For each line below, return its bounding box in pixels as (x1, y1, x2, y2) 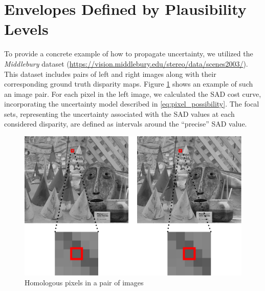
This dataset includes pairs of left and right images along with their (4, 68, 216, 79)
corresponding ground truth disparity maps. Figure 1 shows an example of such (4, 78, 253, 89)
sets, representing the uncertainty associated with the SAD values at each (4, 108, 235, 119)
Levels (4, 18, 49, 39)
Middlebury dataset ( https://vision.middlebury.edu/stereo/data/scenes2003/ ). (4, 58, 248, 69)
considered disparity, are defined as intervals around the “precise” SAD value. (4, 118, 247, 129)
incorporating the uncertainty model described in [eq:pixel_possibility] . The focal (4, 98, 259, 109)
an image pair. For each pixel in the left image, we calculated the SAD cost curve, (4, 88, 261, 99)
